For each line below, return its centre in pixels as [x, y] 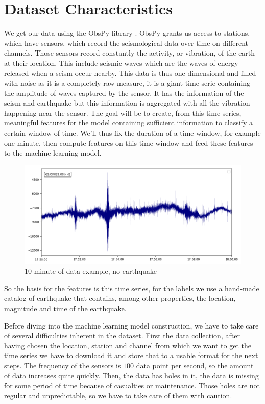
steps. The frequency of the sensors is [63, 365]
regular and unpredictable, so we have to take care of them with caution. [118, 395]
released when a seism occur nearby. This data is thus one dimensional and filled [130, 73]
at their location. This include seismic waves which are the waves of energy [121, 62]
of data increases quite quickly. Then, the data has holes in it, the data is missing [131, 375]
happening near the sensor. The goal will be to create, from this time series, [123, 112]
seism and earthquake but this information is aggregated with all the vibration [127, 103]
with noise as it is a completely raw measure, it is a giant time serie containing [127, 83]
